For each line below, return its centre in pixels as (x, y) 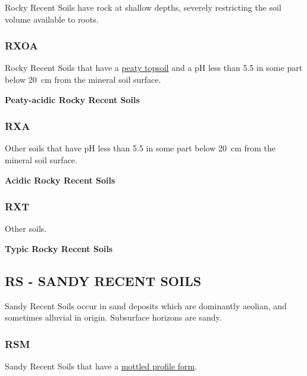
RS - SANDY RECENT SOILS (103, 280)
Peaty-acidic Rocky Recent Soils (72, 99)
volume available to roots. (52, 19)
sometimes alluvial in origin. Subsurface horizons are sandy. (113, 317)
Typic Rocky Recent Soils (59, 248)
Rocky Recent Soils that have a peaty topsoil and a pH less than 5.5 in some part (154, 68)
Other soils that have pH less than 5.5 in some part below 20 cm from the (140, 148)
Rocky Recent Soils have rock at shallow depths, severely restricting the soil (143, 7)
